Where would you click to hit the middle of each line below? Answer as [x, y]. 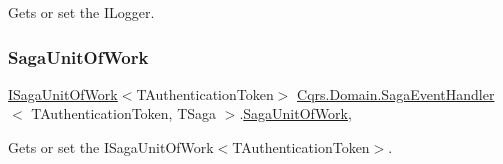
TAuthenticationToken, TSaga [124, 113]
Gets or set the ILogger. [81, 12]
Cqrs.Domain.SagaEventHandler [396, 93]
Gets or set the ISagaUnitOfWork [111, 147]
